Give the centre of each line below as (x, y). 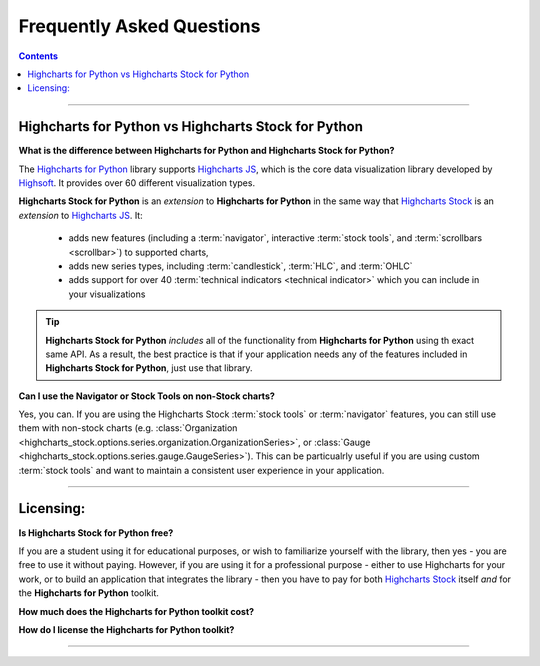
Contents (38, 56)
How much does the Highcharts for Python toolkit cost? (136, 611)
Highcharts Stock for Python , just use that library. (149, 368)
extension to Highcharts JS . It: (81, 215)
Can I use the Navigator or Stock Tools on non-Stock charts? (146, 396)
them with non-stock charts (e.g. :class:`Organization (128, 428)
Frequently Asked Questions (139, 26)
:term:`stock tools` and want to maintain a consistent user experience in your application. (201, 470)
